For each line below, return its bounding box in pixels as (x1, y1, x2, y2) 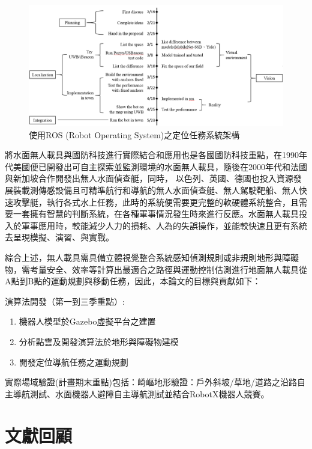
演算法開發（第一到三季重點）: (5, 295, 125, 307)
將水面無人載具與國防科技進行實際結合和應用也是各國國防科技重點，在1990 (5, 148, 299, 161)
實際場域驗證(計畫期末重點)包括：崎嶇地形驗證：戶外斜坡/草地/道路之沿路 (5, 376, 297, 388)
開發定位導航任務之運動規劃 (19, 355, 128, 368)
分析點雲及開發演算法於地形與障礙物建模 (19, 335, 179, 347)
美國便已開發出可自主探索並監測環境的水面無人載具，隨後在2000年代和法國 (13, 160, 307, 173)
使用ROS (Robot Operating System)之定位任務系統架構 (29, 128, 240, 141)
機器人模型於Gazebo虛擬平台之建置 (19, 315, 156, 328)
